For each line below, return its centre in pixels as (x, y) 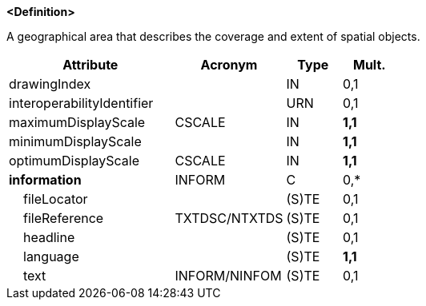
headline (49, 237)
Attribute (90, 65)
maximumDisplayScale (77, 122)
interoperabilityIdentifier (81, 103)
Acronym (229, 65)
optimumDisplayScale (74, 161)
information (45, 180)
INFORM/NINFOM (228, 276)
